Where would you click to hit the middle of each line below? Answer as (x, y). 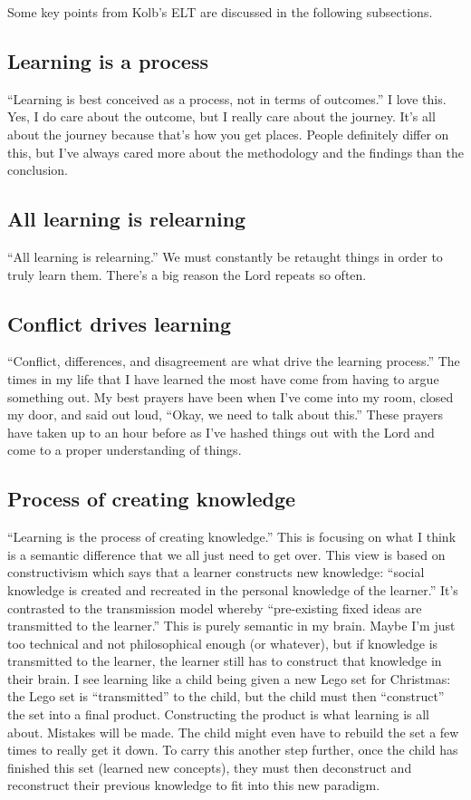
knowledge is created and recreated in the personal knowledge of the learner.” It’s (233, 589)
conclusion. (38, 170)
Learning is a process (108, 60)
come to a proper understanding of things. (125, 450)
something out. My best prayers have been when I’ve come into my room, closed (231, 396)
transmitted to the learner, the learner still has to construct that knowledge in (225, 661)
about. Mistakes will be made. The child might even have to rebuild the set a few (233, 732)
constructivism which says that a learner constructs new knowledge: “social (216, 572)
